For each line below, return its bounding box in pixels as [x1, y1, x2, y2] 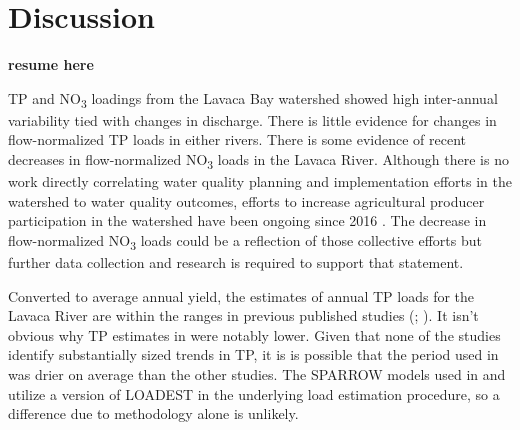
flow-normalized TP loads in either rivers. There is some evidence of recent [8, 129, 467, 150]
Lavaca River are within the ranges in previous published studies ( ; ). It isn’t [8, 305, 479, 326]
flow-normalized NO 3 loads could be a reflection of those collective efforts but [8, 229, 482, 253]
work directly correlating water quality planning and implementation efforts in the [8, 171, 512, 192]
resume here [8, 54, 94, 75]
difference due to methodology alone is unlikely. [8, 403, 299, 424]
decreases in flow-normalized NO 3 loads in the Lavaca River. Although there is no [8, 149, 509, 172]
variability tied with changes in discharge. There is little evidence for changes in [8, 109, 497, 130]
